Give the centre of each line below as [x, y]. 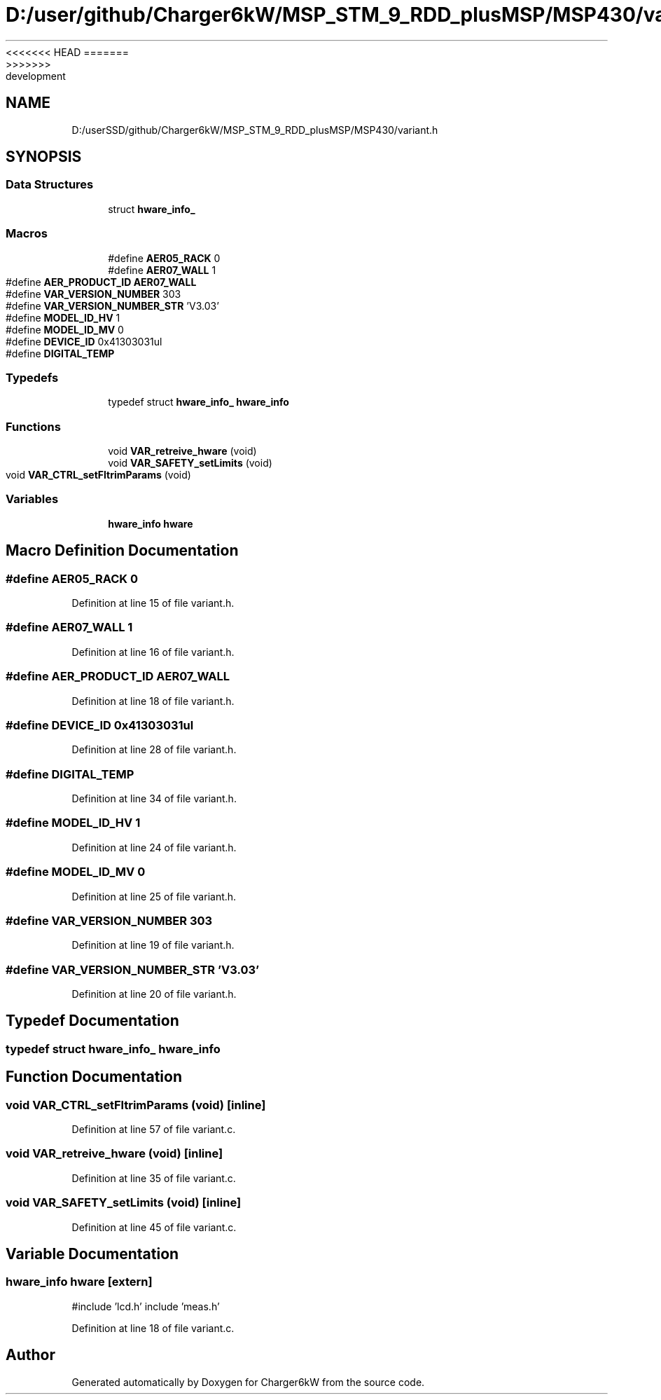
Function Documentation [94, 1077]
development [36, 76]
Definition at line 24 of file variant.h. [154, 847]
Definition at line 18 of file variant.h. [153, 701]
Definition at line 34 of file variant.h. [154, 799]
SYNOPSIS [44, 157]
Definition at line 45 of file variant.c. [154, 1227]
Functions [33, 426]
